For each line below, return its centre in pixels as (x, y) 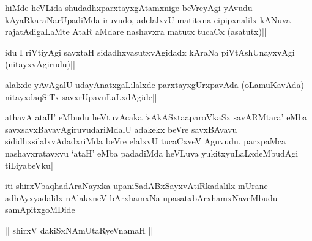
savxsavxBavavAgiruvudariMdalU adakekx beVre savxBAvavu (121, 129)
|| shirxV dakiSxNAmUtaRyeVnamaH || (79, 230)
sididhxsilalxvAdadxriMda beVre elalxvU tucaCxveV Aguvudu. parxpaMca (145, 141)
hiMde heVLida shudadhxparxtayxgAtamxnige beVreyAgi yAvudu (129, 7)
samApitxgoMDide (40, 209)
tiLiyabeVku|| (30, 165)
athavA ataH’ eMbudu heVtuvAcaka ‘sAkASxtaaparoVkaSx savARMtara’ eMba (156, 117)
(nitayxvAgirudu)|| (40, 64)
